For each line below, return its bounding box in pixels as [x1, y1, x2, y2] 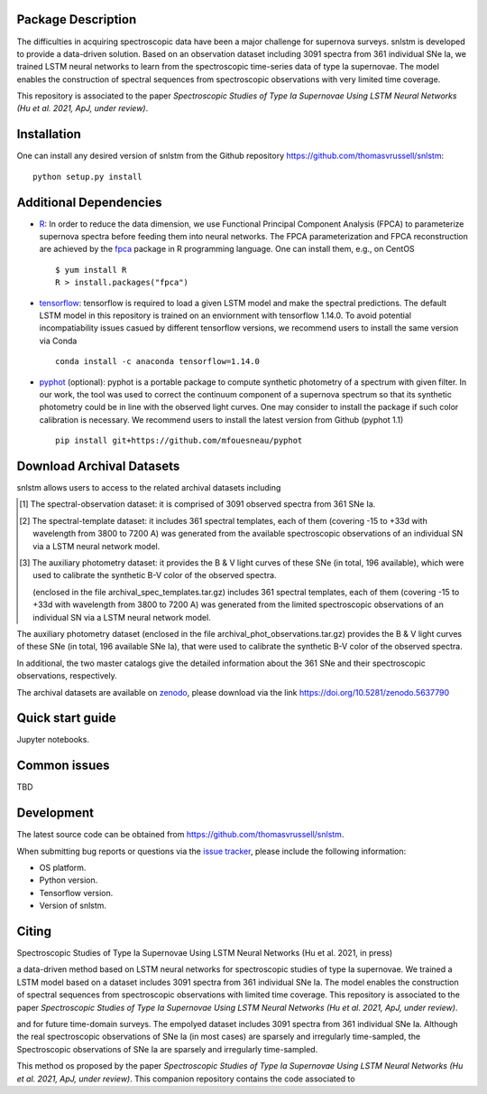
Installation [16, 126, 81, 142]
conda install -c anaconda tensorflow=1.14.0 [55, 357, 261, 367]
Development [16, 805, 95, 821]
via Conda [39, 335, 78, 346]
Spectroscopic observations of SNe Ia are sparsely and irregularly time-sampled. [16, 1043, 318, 1054]
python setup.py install [32, 172, 142, 182]
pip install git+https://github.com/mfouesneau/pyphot [55, 435, 303, 446]
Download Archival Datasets [16, 458, 180, 473]
